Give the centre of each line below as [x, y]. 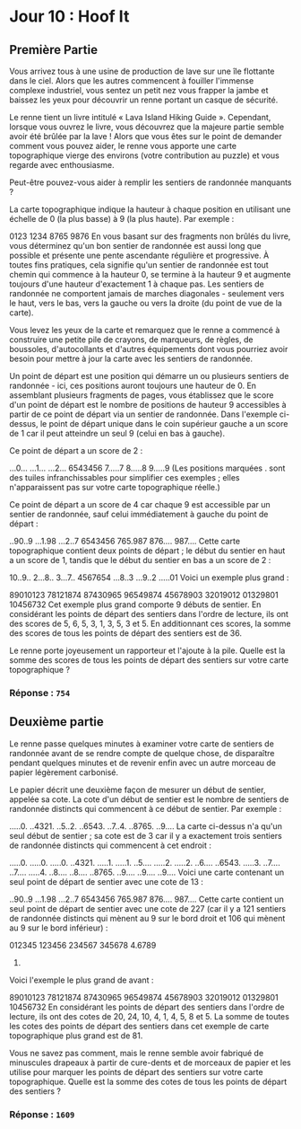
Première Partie [54, 50]
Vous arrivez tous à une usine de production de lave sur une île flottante [142, 71]
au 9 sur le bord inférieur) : [59, 928]
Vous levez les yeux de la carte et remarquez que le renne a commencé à [145, 330]
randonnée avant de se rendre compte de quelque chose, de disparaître [142, 753]
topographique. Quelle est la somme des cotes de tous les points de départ [148, 1081]
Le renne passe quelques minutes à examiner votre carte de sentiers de [142, 744]
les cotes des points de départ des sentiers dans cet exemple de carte [139, 1026]
